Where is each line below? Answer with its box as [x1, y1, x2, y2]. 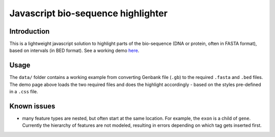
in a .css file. [9, 89, 38, 95]
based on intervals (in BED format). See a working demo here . [9, 47, 140, 53]
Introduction [9, 27, 50, 36]
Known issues [9, 102, 56, 111]
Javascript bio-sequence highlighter [9, 8, 168, 19]
